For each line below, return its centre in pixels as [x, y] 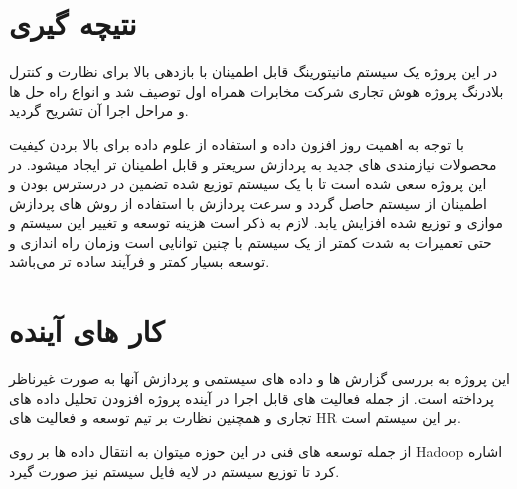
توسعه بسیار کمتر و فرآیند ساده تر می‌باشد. [139, 261]
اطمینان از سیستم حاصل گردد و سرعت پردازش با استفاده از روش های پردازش [248, 202]
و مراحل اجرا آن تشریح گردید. [99, 110]
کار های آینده [87, 330]
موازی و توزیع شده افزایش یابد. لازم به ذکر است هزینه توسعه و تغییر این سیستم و [256, 222]
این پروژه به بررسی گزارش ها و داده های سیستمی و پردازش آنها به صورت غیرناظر [259, 378]
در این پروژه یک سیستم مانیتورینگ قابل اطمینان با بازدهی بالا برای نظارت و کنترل [253, 71]
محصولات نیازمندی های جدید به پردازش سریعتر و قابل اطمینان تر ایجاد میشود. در [253, 163]
